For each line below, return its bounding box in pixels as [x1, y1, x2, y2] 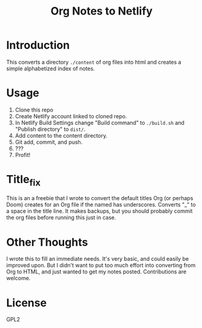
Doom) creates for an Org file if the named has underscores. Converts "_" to [6, 201, 196, 209]
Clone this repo [15, 106, 53, 113]
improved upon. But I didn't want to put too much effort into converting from [6, 262, 196, 269]
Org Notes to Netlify [50, 4, 153, 18]
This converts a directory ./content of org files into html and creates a [6, 58, 181, 65]
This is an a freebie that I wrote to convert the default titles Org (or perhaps [6, 195, 194, 202]
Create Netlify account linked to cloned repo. [15, 112, 127, 119]
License [6, 296, 47, 310]
